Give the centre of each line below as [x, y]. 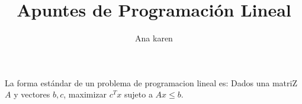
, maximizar [85, 94]
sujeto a [138, 94]
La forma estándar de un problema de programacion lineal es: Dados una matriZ [151, 82]
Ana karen [154, 38]
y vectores [32, 94]
